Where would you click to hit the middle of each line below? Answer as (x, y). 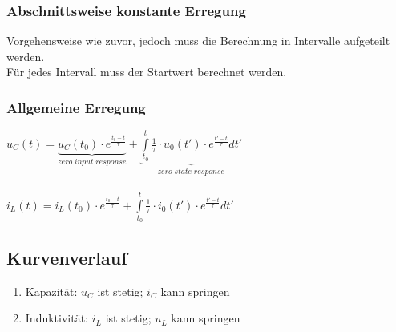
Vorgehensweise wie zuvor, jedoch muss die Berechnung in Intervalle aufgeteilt (198, 40)
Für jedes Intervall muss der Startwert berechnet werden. (147, 72)
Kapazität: (51, 291)
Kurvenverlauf (67, 257)
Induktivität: (57, 318)
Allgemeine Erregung (76, 107)
